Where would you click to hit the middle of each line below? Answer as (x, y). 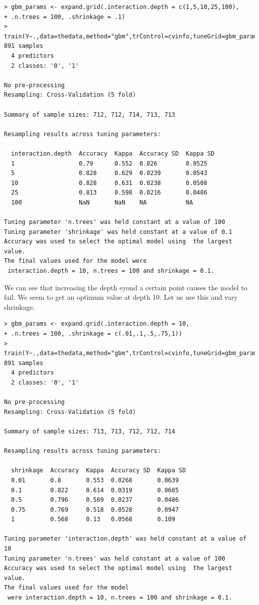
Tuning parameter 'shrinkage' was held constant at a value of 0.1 (118, 232)
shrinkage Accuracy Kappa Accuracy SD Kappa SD (99, 471)
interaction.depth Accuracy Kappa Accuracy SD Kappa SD (113, 153)
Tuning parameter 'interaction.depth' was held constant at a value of (125, 539)
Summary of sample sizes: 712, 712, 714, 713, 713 (90, 114)
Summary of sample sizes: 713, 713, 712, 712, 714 (90, 431)
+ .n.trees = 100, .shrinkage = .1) (65, 17)
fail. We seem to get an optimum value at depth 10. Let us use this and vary (121, 297)
